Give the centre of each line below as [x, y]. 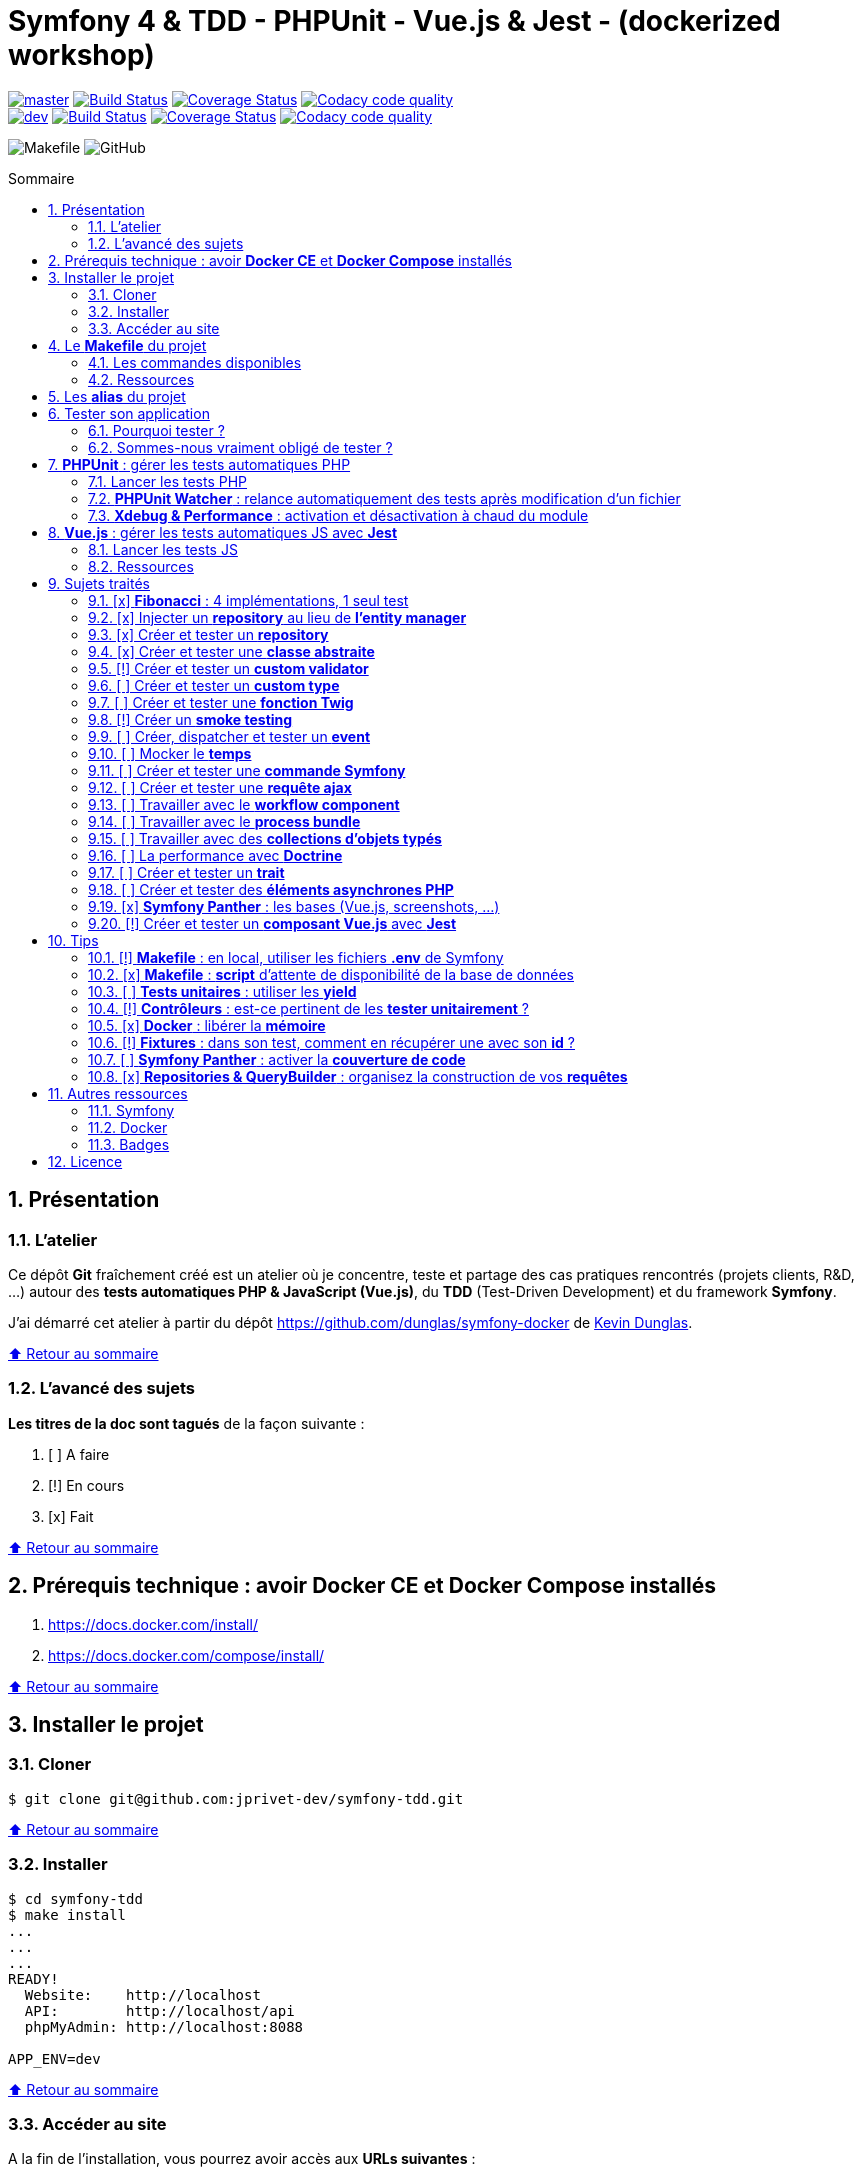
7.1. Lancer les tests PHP [168, 481]
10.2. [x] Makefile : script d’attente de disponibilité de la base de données [331, 974]
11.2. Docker [128, 1127]
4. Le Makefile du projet [127, 345]
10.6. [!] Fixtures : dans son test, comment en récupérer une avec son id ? [332, 1042]
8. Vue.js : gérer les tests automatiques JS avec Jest [223, 532]
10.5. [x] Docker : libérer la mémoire [207, 1025]
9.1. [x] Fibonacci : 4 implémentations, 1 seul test [248, 600]
